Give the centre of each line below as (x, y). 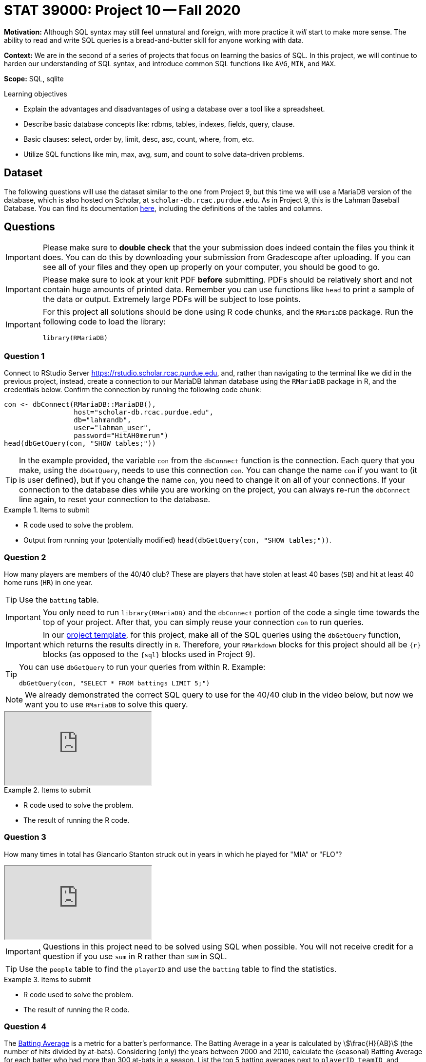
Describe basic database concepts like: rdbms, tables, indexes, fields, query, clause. (159, 124)
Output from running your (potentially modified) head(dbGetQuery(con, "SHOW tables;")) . (177, 540)
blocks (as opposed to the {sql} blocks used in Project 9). (149, 654)
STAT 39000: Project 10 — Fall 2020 (122, 10)
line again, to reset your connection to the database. (115, 500)
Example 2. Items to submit (48, 790)
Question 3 (25, 837)
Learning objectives (36, 94)
